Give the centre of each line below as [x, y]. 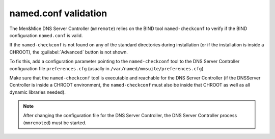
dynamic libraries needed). [38, 92]
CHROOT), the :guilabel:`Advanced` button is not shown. [69, 52]
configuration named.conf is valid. [46, 35]
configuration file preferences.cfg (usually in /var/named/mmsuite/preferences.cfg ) [106, 68]
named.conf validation [58, 13]
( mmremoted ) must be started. [55, 123]
